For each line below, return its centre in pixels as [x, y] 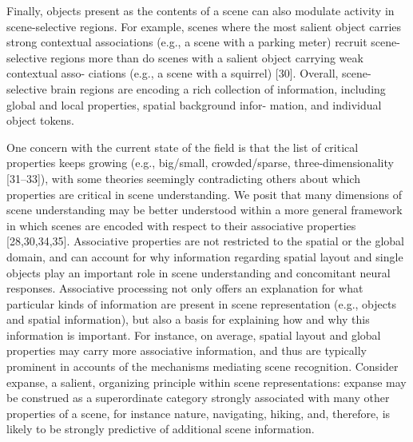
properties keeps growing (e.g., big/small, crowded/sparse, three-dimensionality [200, 163]
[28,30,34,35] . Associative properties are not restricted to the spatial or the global [206, 241]
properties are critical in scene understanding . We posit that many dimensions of [204, 194]
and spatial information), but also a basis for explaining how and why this [188, 319]
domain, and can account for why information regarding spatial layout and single [205, 256]
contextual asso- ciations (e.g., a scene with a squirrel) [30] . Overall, [173, 73]
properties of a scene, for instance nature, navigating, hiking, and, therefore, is [199, 413]
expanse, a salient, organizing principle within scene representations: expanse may [206, 382]
